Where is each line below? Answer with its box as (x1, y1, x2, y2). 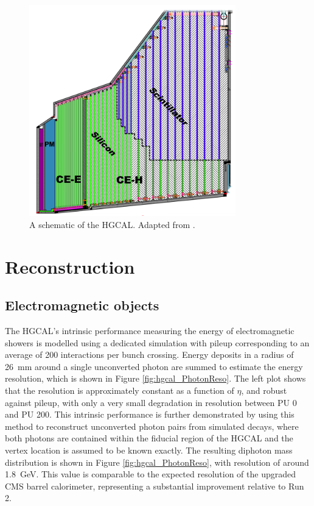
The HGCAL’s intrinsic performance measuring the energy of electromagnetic (5, 324, 295, 337)
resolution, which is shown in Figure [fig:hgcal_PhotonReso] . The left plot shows (5, 372, 306, 385)
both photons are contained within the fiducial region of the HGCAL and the (5, 432, 293, 444)
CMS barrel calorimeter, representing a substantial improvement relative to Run (5, 479, 304, 492)
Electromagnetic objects (5, 296, 159, 315)
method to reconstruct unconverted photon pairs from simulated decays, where (5, 419, 299, 432)
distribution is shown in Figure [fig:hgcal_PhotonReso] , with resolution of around (5, 455, 309, 468)
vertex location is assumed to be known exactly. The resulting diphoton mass (5, 444, 293, 457)
